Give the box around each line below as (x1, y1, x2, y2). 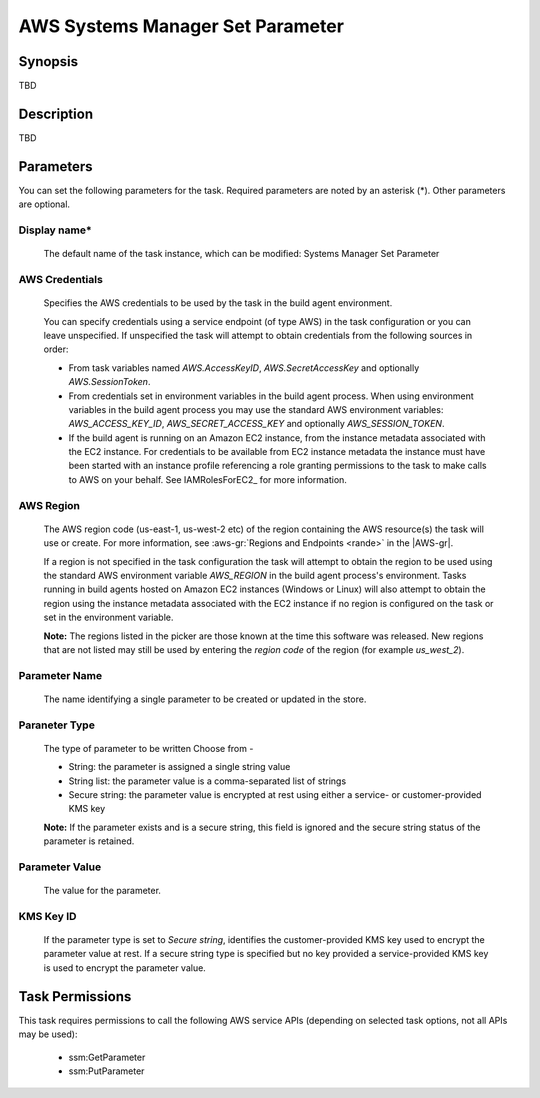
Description (18, 105, 94, 122)
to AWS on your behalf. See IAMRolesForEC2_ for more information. (68, 473, 347, 485)
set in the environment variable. (43, 611, 174, 624)
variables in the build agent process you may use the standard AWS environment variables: (68, 403, 444, 415)
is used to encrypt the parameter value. (43, 961, 207, 974)
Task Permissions (18, 988, 132, 1005)
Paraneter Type (18, 718, 95, 732)
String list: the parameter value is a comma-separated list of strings (68, 775, 347, 787)
